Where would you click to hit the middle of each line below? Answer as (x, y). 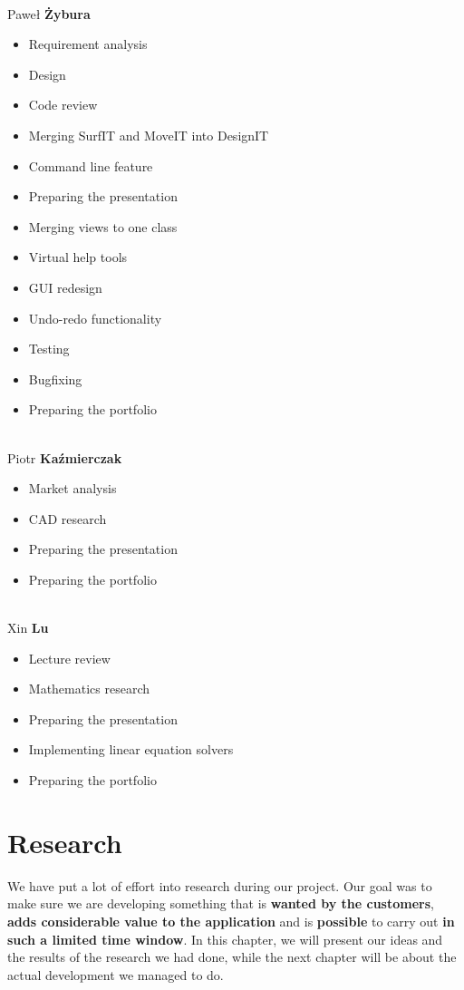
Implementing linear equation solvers (131, 749)
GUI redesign (65, 287)
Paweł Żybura (49, 13)
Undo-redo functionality (95, 318)
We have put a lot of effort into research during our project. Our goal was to (220, 885)
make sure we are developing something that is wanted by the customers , (221, 903)
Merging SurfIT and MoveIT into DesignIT (149, 135)
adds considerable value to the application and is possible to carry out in (231, 921)
